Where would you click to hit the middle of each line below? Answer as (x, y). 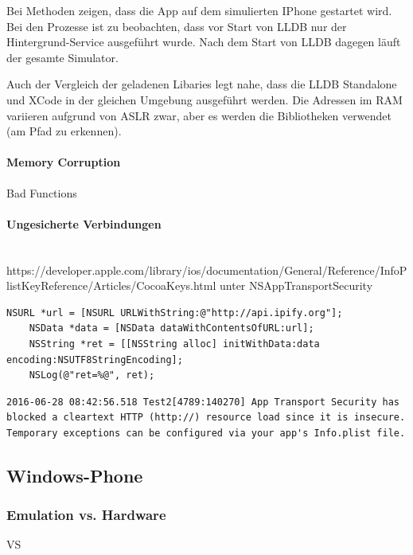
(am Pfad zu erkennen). (64, 131)
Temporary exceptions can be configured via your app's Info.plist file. (206, 433)
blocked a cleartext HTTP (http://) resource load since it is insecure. (206, 418)
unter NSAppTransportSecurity (296, 285)
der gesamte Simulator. (62, 57)
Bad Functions (42, 192)
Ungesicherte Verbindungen (84, 223)
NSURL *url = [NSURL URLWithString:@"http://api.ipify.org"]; (175, 313)
